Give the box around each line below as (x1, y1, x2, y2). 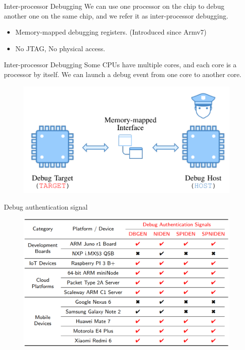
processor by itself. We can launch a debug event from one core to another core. (4, 69, 242, 79)
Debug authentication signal (4, 201, 88, 212)
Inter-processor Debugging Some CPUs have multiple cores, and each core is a (4, 59, 237, 70)
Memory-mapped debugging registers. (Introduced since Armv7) (15, 27, 207, 37)
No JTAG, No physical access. (15, 43, 105, 53)
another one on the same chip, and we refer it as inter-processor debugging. (4, 10, 228, 20)
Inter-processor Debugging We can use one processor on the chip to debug (4, 1, 225, 11)
